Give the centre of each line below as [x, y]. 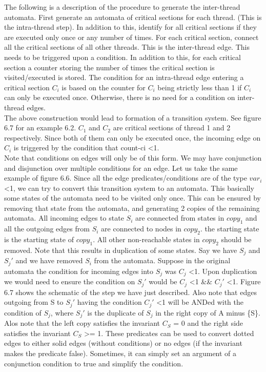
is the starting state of [39, 239]
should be [236, 239]
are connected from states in [180, 218]
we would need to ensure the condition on [70, 281]
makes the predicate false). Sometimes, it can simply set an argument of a [120, 353]
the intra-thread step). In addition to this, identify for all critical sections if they [130, 27]
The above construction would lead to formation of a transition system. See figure [133, 117]
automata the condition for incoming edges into [79, 271]
